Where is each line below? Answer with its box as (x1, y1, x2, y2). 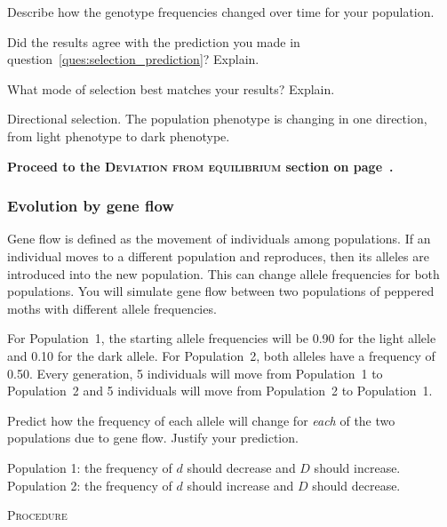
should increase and (187, 475, 294, 494)
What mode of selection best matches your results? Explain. (7, 79, 335, 98)
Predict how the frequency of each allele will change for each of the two (7, 411, 395, 429)
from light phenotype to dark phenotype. (7, 126, 230, 145)
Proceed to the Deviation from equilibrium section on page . (7, 156, 394, 175)
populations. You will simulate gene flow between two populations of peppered (7, 282, 435, 300)
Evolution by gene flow (7, 195, 174, 217)
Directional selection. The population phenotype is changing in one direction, (7, 109, 427, 128)
